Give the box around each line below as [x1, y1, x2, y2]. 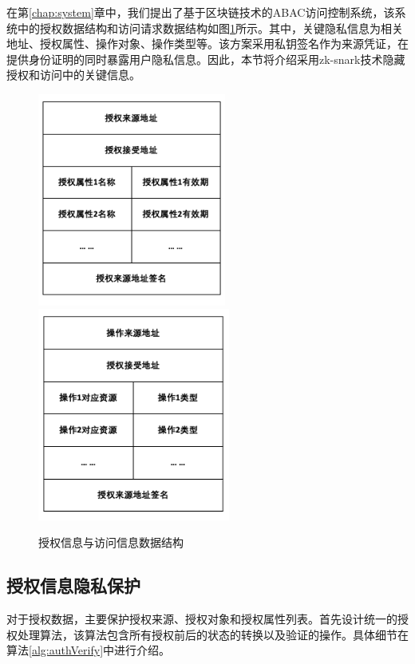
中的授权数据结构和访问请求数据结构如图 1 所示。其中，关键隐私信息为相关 [17, 19, 403, 36]
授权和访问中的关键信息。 [6, 66, 140, 83]
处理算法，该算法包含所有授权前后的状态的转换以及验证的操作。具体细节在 [17, 626, 409, 642]
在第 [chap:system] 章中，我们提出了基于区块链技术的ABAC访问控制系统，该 [6, 4, 395, 20]
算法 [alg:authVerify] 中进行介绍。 [6, 642, 171, 658]
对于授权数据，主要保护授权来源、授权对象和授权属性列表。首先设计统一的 [6, 611, 397, 627]
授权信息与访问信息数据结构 [38, 534, 184, 551]
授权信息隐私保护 [6, 573, 140, 598]
